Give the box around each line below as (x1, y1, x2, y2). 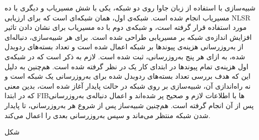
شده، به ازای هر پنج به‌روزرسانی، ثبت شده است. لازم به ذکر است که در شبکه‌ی (5, 51, 245, 61)
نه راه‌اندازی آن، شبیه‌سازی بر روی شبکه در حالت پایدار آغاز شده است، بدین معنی (5, 80, 251, 91)
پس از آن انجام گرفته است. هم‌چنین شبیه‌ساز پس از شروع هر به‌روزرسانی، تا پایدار (5, 100, 254, 110)
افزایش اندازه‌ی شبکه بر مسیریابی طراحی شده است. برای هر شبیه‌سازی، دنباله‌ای (5, 31, 252, 42)
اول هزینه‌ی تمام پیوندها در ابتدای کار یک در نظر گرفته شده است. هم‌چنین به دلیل (5, 61, 248, 71)
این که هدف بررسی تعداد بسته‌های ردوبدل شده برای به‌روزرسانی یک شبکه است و (5, 71, 250, 81)
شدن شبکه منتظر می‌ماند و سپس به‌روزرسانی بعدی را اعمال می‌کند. (5, 110, 210, 120)
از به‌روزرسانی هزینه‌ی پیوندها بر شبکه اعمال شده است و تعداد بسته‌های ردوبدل (5, 41, 243, 52)
